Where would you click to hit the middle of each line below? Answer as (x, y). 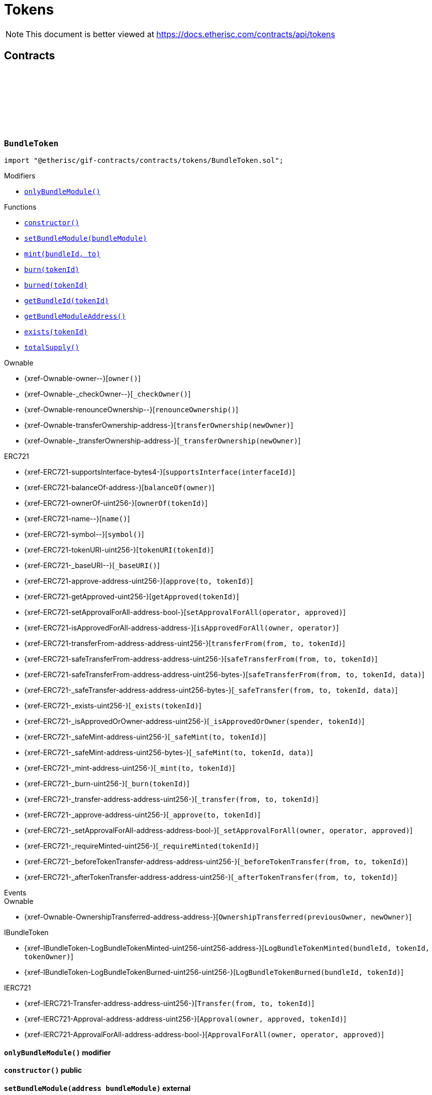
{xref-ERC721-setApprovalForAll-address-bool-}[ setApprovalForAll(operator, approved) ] (185, 612)
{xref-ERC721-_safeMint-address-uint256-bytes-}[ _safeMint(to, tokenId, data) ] (169, 752)
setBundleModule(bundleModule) (86, 238)
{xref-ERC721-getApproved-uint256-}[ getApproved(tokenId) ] (132, 596)
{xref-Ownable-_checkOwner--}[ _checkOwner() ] (107, 394)
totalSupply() (52, 347)
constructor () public (43, 1070)
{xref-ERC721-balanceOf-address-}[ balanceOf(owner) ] (119, 487)
